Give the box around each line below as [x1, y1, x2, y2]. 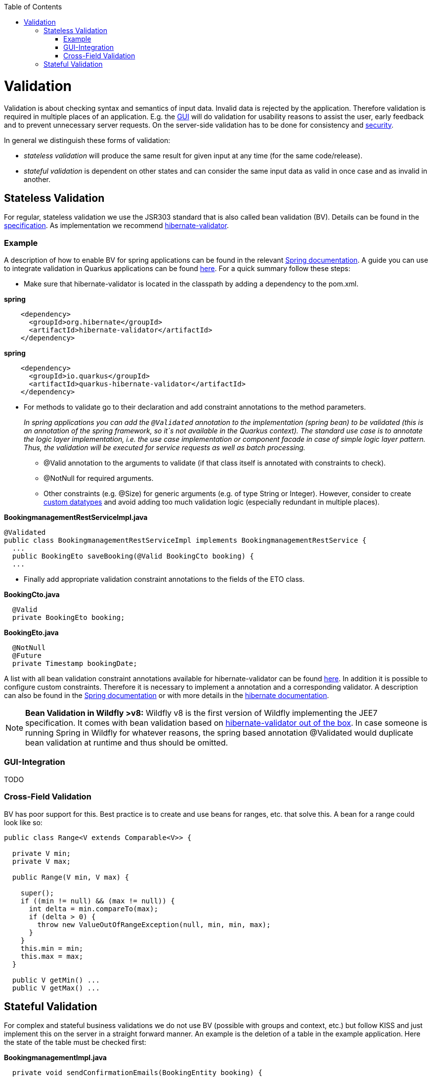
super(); [20, 889, 54, 897]
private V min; [12, 849, 71, 857]
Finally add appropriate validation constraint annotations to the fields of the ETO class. [24, 575, 305, 584]
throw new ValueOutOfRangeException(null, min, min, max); [37, 920, 271, 929]
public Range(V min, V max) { [12, 873, 129, 881]
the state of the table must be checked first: [4, 1038, 146, 1047]
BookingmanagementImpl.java [4, 1053, 107, 1062]
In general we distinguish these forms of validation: [4, 136, 171, 144]
